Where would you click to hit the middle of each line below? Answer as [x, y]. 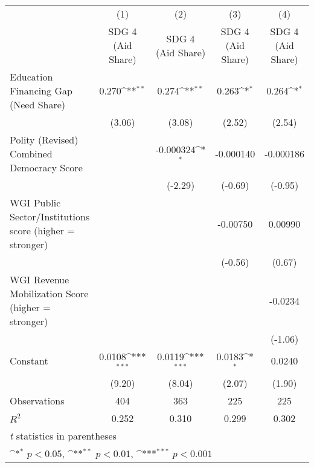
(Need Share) [38, 104]
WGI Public [35, 203]
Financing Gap [41, 91]
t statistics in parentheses [63, 435]
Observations [37, 400]
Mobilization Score [49, 293]
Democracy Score [46, 167]
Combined [31, 153]
